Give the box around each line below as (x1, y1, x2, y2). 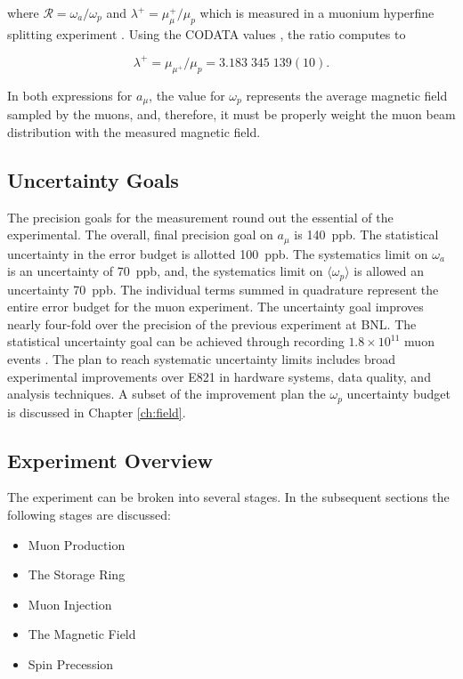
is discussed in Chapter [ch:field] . (7, 402, 186, 421)
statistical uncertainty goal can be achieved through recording (7, 332, 345, 351)
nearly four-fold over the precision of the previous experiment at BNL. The (7, 314, 417, 333)
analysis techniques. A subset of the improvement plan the (7, 384, 326, 403)
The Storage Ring (28, 565, 126, 584)
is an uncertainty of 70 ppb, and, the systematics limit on (7, 262, 323, 280)
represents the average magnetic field (246, 85, 448, 104)
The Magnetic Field (28, 625, 136, 643)
